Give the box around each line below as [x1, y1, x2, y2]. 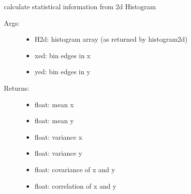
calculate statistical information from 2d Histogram [4, 1, 156, 11]
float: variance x [34, 131, 82, 142]
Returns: [4, 82, 29, 93]
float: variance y [34, 148, 82, 158]
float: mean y [34, 115, 74, 126]
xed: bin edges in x [34, 50, 90, 60]
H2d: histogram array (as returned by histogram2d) [34, 34, 188, 44]
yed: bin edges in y [34, 66, 90, 77]
